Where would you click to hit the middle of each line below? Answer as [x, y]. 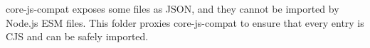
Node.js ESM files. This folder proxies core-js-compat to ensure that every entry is [185, 22]
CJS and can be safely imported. [77, 36]
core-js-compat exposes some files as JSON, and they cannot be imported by [173, 8]
